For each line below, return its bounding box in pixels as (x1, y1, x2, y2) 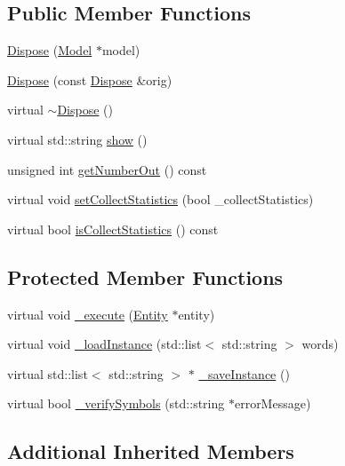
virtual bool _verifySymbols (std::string (7, 394, 225, 413)
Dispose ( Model (7, 41, 92, 59)
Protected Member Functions (7, 263, 284, 290)
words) (301, 335, 339, 353)
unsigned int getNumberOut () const (7, 160, 207, 178)
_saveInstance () (198, 364, 290, 383)
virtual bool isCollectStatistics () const (7, 219, 219, 238)
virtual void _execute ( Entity (7, 304, 168, 323)
